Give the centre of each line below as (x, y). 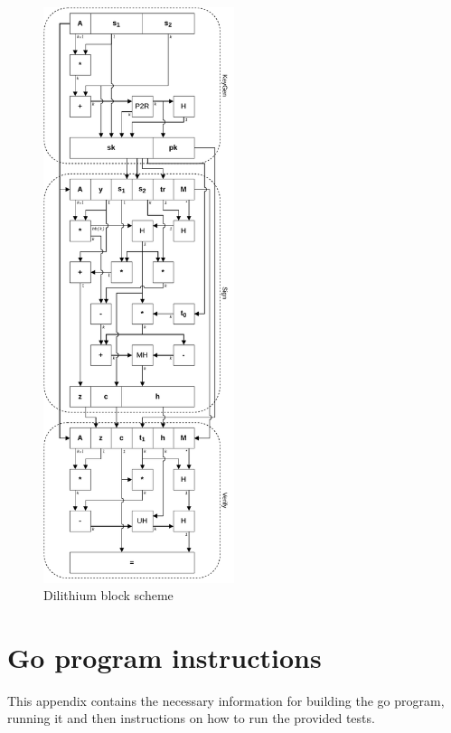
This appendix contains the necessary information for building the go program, (226, 700)
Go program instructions (164, 657)
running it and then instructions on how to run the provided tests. (191, 718)
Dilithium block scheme (108, 595)
